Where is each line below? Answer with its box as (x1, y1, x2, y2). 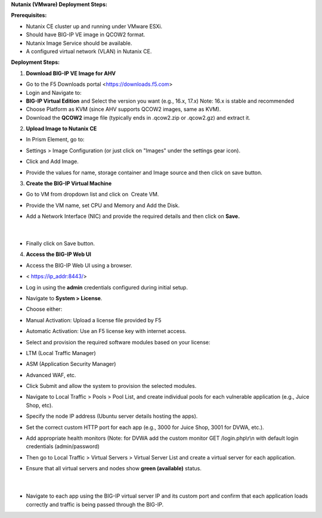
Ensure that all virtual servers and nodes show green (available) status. (26, 465, 202, 472)
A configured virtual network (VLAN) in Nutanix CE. (26, 48, 152, 55)
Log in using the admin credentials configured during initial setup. (26, 283, 188, 291)
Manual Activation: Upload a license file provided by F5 (26, 316, 162, 323)
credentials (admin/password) (26, 443, 100, 450)
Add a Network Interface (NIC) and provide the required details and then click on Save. (26, 212, 240, 220)
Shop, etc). (26, 402, 53, 409)
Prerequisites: (11, 12, 47, 19)
